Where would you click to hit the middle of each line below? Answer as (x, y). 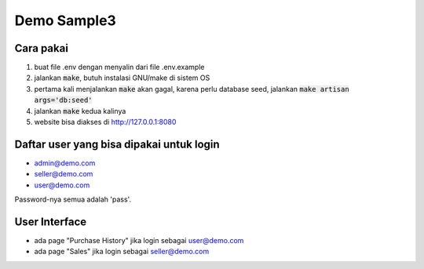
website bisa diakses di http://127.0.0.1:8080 (105, 122)
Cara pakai (41, 48)
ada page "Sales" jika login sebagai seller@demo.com (122, 252)
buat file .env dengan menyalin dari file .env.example (119, 67)
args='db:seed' (64, 100)
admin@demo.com (65, 163)
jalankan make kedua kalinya (80, 111)
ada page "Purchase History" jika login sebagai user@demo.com (139, 240)
